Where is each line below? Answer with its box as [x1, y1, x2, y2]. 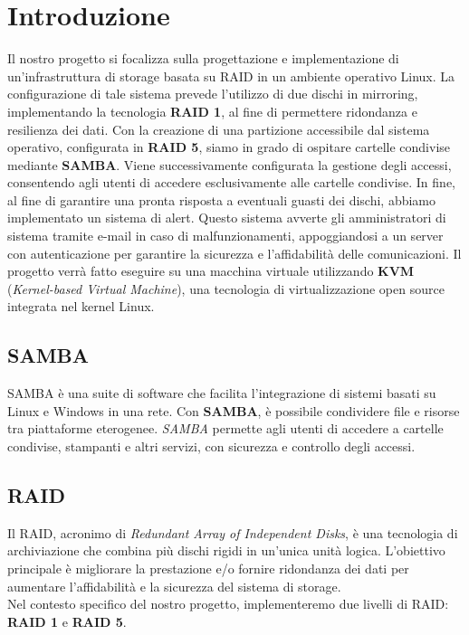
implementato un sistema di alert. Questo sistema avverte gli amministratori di [7, 208, 446, 227]
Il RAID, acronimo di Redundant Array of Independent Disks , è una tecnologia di [7, 523, 458, 542]
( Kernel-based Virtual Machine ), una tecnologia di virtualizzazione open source [7, 279, 445, 298]
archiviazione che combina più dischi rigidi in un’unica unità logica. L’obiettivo [7, 541, 445, 560]
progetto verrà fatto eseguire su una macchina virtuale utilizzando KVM [7, 261, 415, 280]
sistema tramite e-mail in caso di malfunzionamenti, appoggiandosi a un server [7, 226, 444, 245]
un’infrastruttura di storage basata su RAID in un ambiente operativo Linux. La [7, 66, 455, 85]
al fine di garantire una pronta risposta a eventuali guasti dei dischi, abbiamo [7, 190, 436, 209]
